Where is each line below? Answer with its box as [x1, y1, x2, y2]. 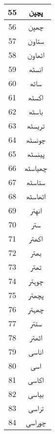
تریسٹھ [27, 120, 45, 131]
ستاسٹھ [26, 176, 45, 188]
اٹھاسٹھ [26, 190, 46, 202]
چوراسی [25, 416, 46, 428]
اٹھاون [27, 49, 44, 60]
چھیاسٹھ [24, 162, 47, 173]
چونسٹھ [26, 134, 46, 145]
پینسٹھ [27, 148, 45, 159]
